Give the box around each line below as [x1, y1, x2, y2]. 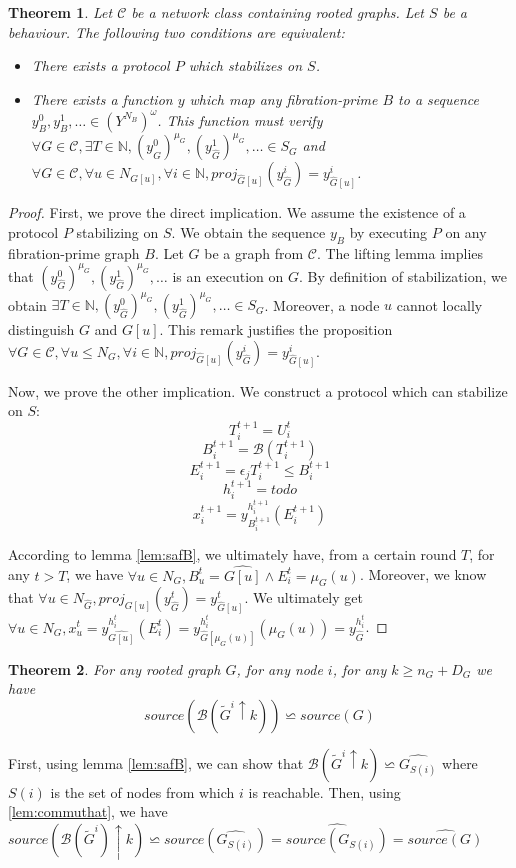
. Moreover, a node [264, 294, 380, 315]
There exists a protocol [31, 55, 170, 76]
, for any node [236, 658, 323, 679]
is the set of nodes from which [50, 781, 235, 802]
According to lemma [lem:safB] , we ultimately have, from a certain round [8, 543, 457, 564]
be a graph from [204, 242, 304, 263]
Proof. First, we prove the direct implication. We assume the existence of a [8, 202, 466, 223]
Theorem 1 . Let [8, 2, 113, 22]
